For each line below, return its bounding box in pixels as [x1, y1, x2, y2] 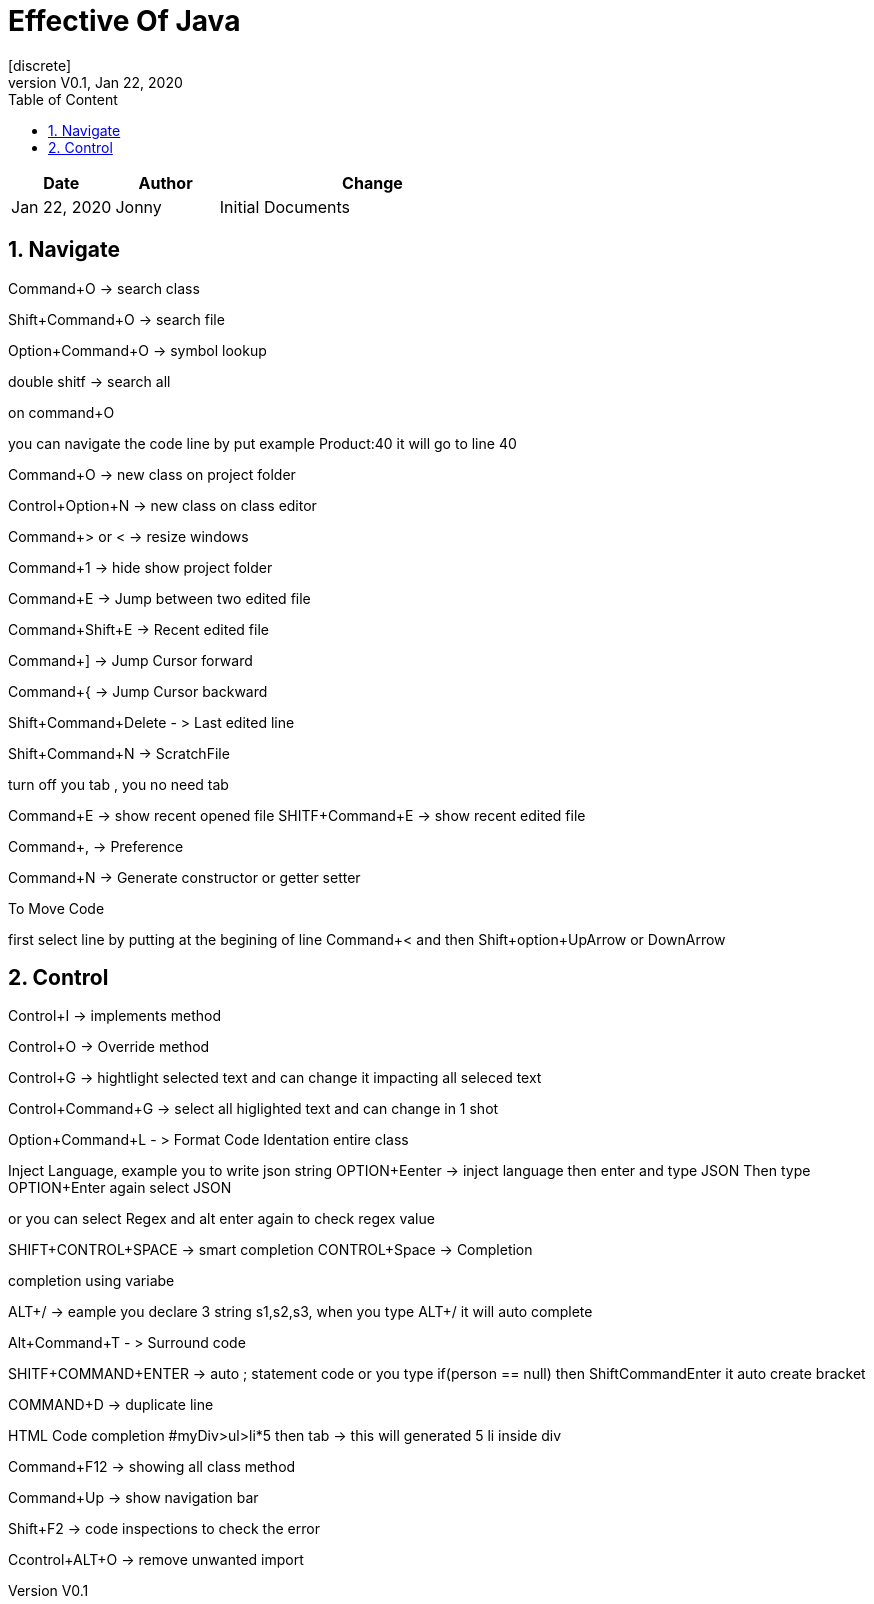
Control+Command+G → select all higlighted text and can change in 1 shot [8, 1100, 499, 1118]
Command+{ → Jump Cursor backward [8, 682, 268, 700]
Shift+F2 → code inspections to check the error [8, 1520, 320, 1538]
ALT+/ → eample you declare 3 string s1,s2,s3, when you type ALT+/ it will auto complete [8, 1303, 593, 1321]
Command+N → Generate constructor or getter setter [8, 868, 361, 886]
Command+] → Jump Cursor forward [8, 651, 253, 669]
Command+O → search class [8, 279, 200, 297]
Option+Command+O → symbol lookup [8, 341, 267, 359]
